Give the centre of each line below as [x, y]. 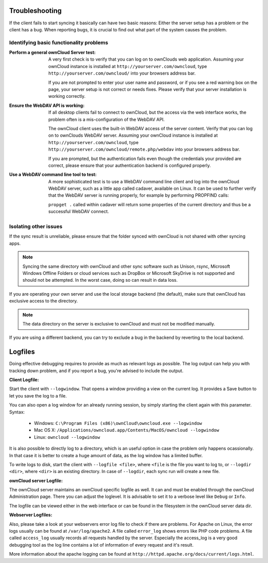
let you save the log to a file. [38, 396]
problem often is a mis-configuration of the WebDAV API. [106, 119]
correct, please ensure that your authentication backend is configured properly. [130, 165]
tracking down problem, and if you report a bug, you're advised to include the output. [96, 371]
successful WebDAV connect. [79, 212]
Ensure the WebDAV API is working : [47, 105]
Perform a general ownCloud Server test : [52, 53]
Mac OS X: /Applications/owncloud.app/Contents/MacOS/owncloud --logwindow [127, 430]
